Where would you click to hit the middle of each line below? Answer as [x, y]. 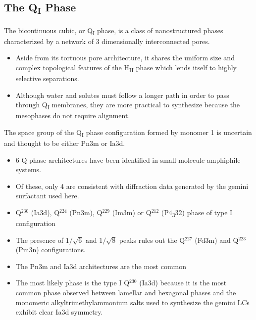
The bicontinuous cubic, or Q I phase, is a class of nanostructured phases [114, 31]
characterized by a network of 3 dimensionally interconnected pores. [107, 41]
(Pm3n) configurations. [51, 250]
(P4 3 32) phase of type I [197, 213]
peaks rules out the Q [152, 240]
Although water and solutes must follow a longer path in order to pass [122, 95]
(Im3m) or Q [132, 212]
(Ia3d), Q [45, 212]
